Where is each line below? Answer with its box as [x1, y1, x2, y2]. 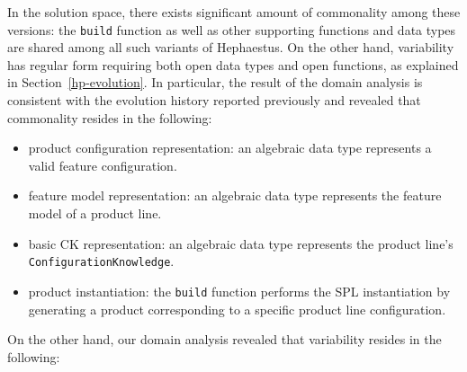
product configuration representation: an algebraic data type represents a [28, 138, 432, 157]
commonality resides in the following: [7, 108, 212, 127]
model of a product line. [28, 204, 162, 222]
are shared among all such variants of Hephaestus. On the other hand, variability [7, 38, 454, 57]
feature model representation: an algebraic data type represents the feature [28, 186, 442, 205]
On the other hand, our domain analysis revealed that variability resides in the [7, 330, 442, 349]
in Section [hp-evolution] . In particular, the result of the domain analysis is [7, 73, 423, 92]
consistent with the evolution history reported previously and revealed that [7, 91, 421, 110]
